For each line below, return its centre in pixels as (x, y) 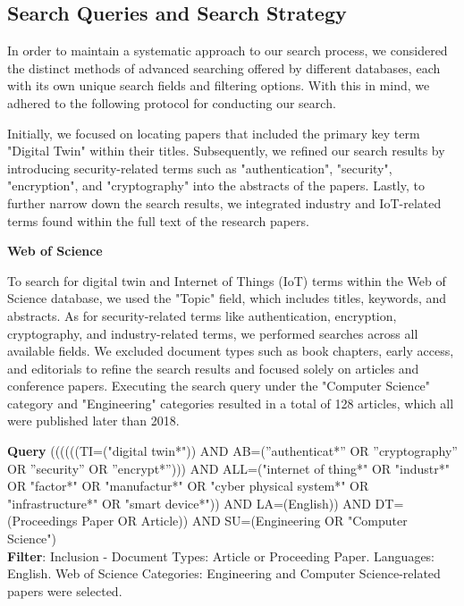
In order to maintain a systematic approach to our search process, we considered (228, 50)
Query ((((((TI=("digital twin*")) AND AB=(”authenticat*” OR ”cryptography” (232, 451)
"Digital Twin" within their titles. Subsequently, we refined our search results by (226, 151)
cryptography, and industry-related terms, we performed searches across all (213, 333)
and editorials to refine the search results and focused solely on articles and (213, 368)
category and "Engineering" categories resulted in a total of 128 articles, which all (231, 403)
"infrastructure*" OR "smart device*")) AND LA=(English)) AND (189, 503)
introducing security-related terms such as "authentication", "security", (200, 168)
